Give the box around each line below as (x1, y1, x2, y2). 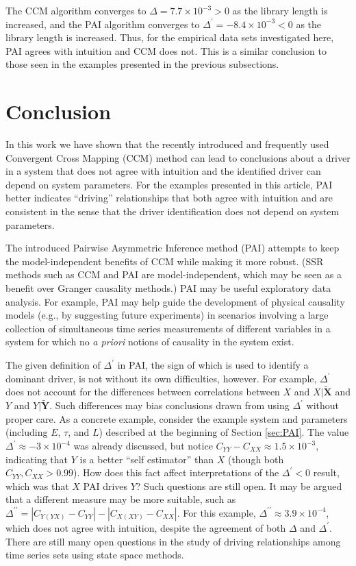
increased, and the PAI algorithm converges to (5, 16, 200, 31)
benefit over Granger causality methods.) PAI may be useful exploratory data (5, 281, 331, 295)
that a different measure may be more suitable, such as (5, 492, 236, 506)
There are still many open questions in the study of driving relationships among (5, 534, 341, 548)
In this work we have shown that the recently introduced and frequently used (5, 137, 329, 151)
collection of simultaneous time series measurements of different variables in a (5, 321, 331, 335)
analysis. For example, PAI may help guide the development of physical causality (5, 294, 345, 308)
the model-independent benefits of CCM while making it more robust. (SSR (5, 254, 324, 268)
